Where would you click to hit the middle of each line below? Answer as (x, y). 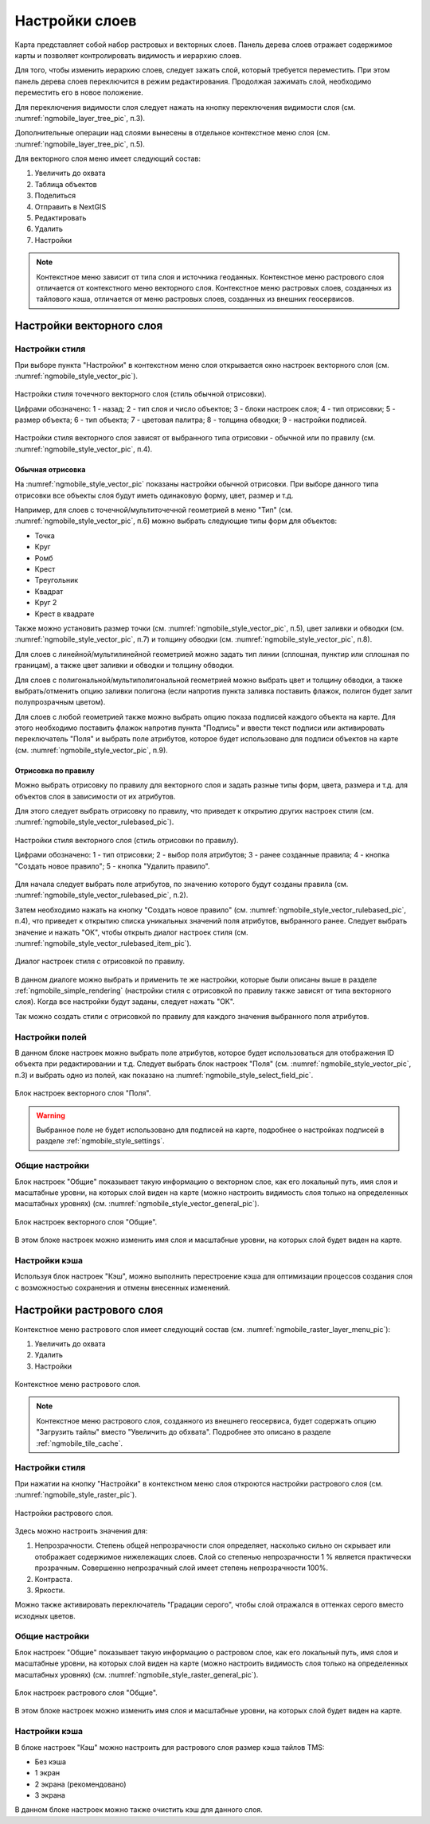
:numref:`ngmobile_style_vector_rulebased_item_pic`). (103, 943)
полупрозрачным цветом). (60, 702)
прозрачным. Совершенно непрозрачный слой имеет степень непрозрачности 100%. (181, 1568)
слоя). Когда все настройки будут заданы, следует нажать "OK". (125, 1002)
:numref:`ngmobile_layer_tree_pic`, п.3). (80, 118)
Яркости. (50, 1590)
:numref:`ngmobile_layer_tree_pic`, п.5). (80, 144)
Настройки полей (51, 1037)
